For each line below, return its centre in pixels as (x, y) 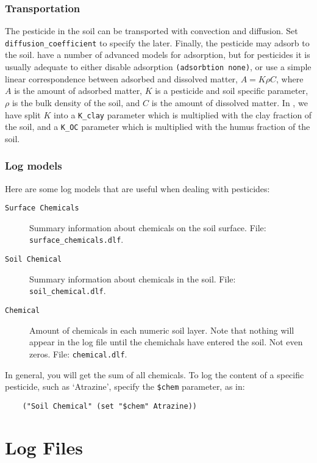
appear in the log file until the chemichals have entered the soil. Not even (166, 342)
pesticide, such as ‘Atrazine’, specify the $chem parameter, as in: (125, 386)
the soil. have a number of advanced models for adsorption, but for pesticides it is (158, 55)
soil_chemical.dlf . (68, 291)
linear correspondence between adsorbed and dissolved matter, (122, 78)
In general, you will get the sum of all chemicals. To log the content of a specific (155, 374)
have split (23, 114)
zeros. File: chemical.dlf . (78, 354)
